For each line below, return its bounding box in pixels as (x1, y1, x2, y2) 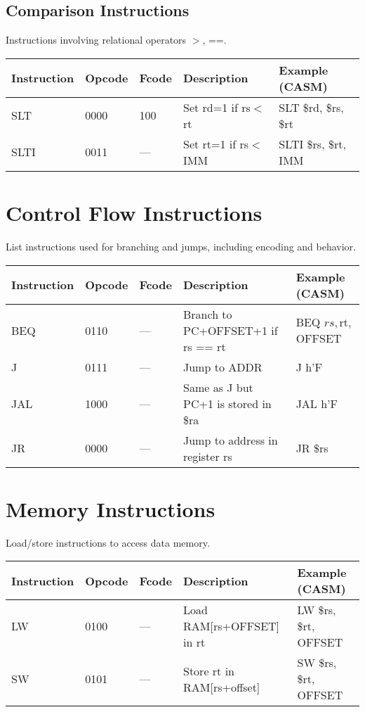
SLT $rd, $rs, (279, 98, 344, 115)
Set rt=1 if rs (182, 135, 249, 152)
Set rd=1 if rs (182, 98, 251, 115)
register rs (182, 447, 232, 464)
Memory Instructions (6, 494, 215, 523)
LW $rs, (297, 602, 336, 618)
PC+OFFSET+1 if (182, 322, 278, 338)
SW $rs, (297, 654, 337, 671)
